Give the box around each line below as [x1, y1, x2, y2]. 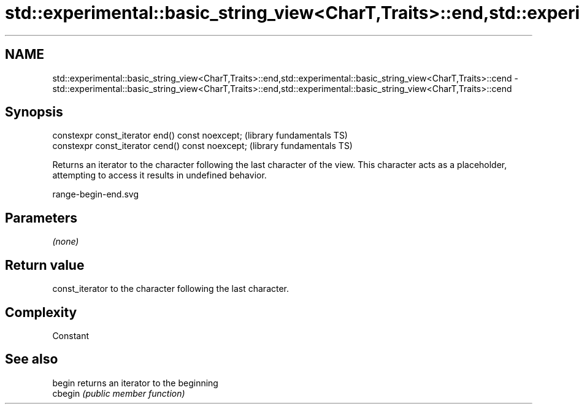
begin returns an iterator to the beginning [52, 377, 218, 388]
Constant [52, 330, 90, 341]
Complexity [5, 304, 77, 320]
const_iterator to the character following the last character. [52, 283, 289, 294]
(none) [52, 236, 79, 247]
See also [5, 351, 58, 367]
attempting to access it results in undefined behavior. [52, 170, 267, 181]
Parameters [5, 210, 77, 226]
